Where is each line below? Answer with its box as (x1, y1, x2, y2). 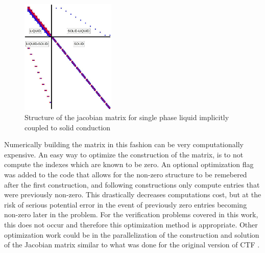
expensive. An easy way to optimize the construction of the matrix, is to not (4, 149, 244, 159)
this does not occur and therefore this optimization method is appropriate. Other (4, 219, 258, 229)
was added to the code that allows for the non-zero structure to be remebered (4, 169, 247, 180)
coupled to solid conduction (25, 122, 111, 132)
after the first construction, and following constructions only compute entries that (4, 179, 260, 190)
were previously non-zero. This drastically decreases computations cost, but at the (4, 189, 261, 200)
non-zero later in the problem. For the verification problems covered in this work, (4, 209, 258, 220)
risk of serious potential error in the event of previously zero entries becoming (4, 199, 247, 210)
